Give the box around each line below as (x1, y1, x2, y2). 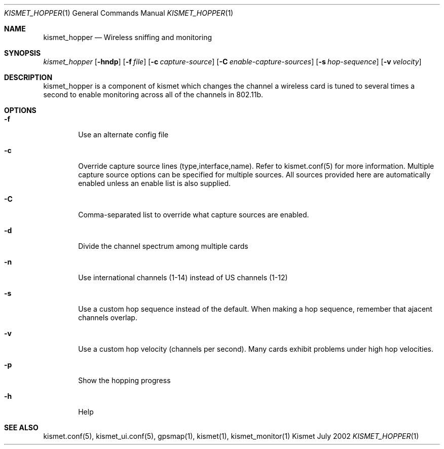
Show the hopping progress (78, 376, 171, 385)
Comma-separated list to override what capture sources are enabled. (78, 210, 309, 219)
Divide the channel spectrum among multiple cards (78, 242, 248, 250)
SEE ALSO (4, 423, 39, 432)
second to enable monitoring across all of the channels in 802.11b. (43, 90, 264, 99)
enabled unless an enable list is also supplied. (78, 179, 231, 188)
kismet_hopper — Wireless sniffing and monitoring (43, 33, 212, 42)
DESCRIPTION (4, 73, 53, 82)
